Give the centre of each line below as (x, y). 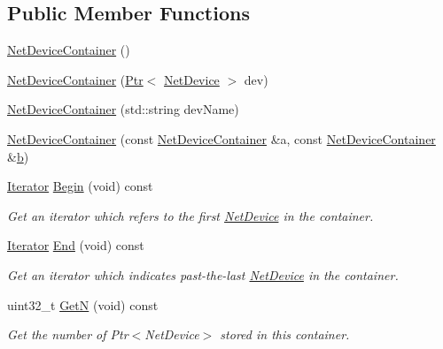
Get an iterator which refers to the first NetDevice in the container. (190, 215)
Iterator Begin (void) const (80, 186)
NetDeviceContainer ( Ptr (75, 79)
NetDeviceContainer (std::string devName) (123, 109)
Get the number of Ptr (68, 334)
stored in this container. (285, 334)
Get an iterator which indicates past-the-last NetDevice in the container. (203, 274)
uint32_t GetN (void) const (83, 304)
